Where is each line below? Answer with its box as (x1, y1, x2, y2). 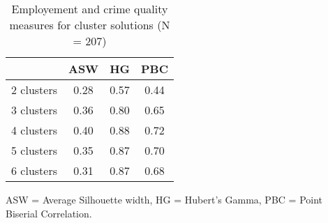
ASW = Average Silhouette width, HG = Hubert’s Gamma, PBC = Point (6, 192, 323, 206)
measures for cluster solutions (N (9, 17, 170, 33)
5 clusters (11, 142, 57, 158)
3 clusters (11, 102, 57, 118)
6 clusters (11, 162, 57, 178)
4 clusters (11, 122, 57, 138)
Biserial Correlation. (6, 206, 92, 220)
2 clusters (11, 82, 57, 98)
